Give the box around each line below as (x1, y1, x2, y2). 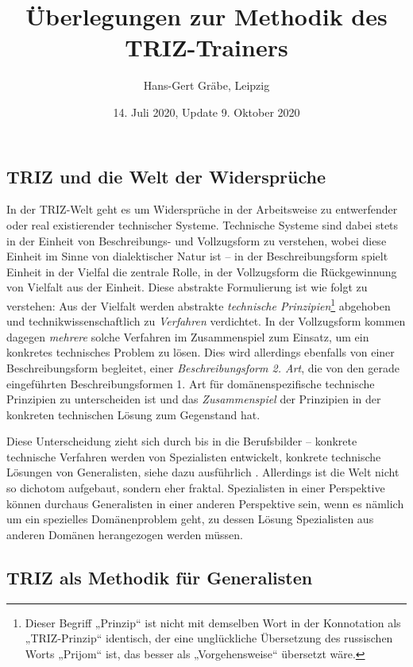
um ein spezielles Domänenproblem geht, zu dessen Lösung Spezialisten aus (6, 511, 374, 527)
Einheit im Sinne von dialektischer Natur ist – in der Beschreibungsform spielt (6, 248, 388, 264)
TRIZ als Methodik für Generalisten (6, 565, 313, 589)
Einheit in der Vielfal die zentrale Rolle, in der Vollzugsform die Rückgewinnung (6, 263, 397, 280)
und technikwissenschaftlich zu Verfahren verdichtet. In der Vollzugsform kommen (6, 313, 406, 330)
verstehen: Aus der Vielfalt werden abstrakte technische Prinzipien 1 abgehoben (6, 295, 391, 314)
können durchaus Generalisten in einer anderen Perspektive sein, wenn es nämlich (6, 495, 404, 511)
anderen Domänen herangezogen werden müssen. (6, 526, 243, 542)
